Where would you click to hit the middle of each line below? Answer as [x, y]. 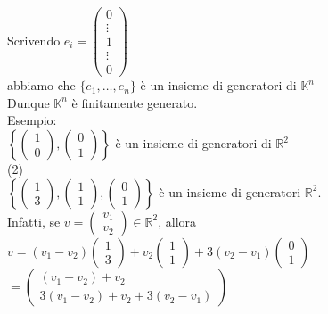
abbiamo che [41, 85]
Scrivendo [34, 40]
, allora [177, 221]
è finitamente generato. [135, 102]
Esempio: [32, 120]
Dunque [29, 102]
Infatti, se [34, 221]
